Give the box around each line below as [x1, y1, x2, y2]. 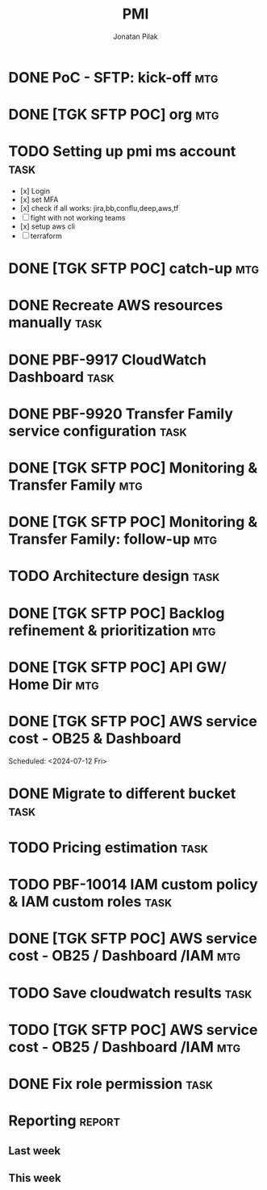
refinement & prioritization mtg [8, 621, 216, 639]
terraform [30, 231, 62, 241]
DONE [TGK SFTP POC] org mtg [8, 106, 219, 124]
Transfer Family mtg [8, 476, 143, 494]
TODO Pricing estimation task [8, 839, 208, 857]
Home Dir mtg [8, 675, 99, 693]
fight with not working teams [30, 213, 126, 223]
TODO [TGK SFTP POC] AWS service [8, 1020, 258, 1039]
